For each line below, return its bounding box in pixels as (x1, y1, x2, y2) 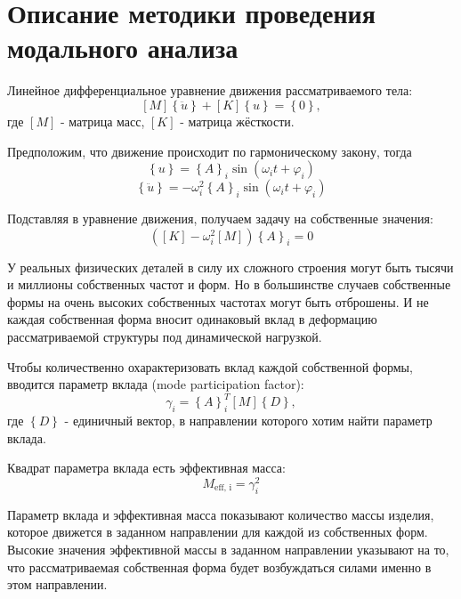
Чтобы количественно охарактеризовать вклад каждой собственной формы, (7, 357, 413, 376)
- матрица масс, (60, 111, 145, 130)
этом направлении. (7, 575, 108, 594)
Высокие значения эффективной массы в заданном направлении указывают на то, (7, 539, 449, 558)
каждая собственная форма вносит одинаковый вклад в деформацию (7, 310, 377, 328)
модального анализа (7, 29, 239, 66)
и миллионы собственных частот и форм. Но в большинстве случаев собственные (7, 275, 451, 294)
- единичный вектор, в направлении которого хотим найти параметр (64, 411, 433, 430)
